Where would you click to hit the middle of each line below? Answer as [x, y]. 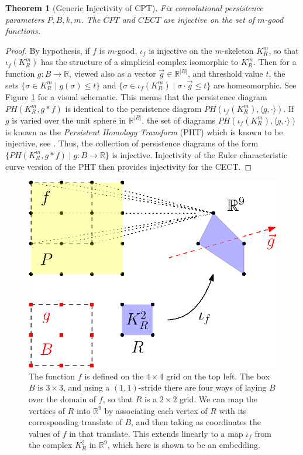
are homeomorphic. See [255, 85]
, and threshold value [225, 73]
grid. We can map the [219, 399]
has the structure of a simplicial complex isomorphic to [140, 62]
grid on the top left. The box [218, 376]
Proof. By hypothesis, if [48, 50]
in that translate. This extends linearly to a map [156, 433]
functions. [23, 31]
